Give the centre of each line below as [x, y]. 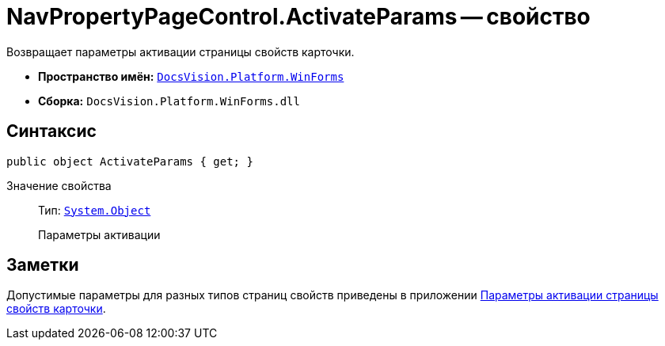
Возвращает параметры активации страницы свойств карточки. [180, 51]
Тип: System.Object [95, 210]
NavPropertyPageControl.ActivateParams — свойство [298, 17]
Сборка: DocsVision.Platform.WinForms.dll [169, 101]
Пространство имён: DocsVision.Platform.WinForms [191, 76]
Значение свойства [59, 185]
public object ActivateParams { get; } [130, 161]
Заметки [43, 265]
